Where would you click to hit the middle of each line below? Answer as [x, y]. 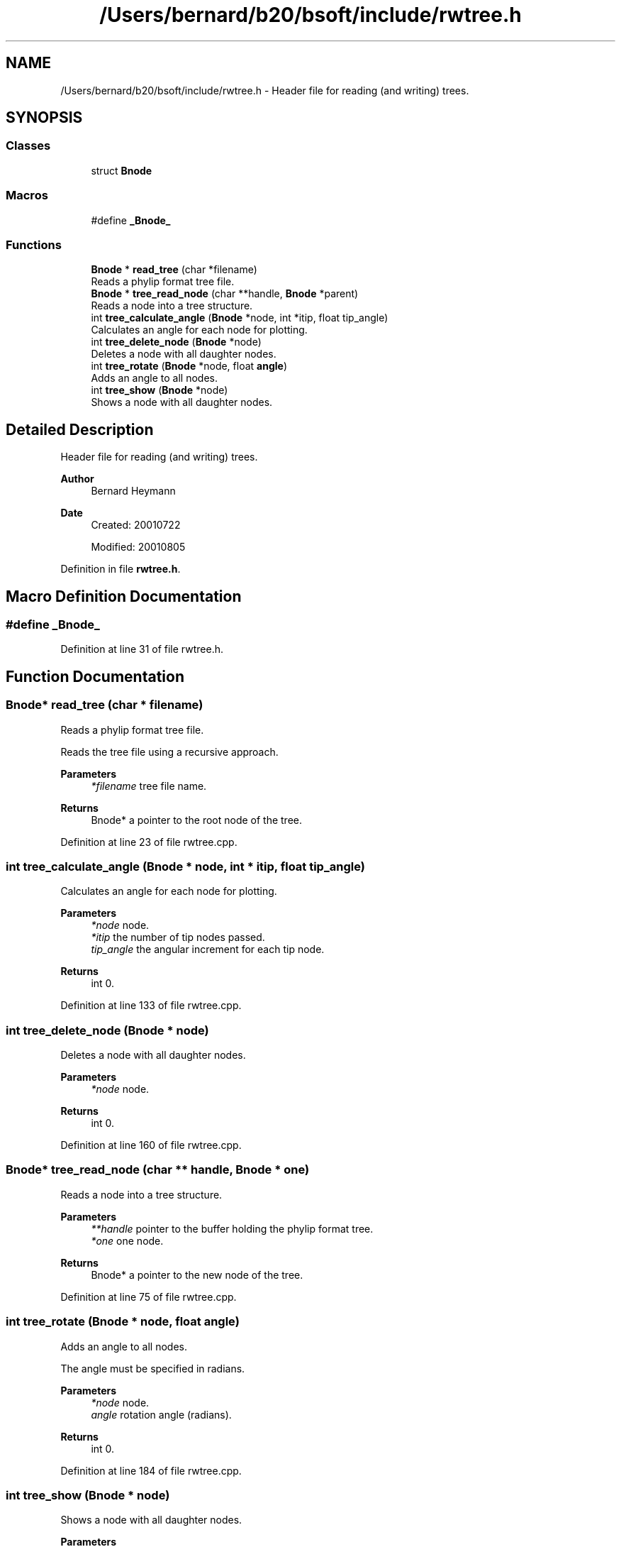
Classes [28, 146]
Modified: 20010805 [138, 547]
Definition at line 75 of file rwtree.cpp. [149, 1296]
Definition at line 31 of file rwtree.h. [142, 649]
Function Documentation [95, 676]
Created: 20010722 [136, 525]
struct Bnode [122, 170]
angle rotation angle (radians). [161, 1414]
